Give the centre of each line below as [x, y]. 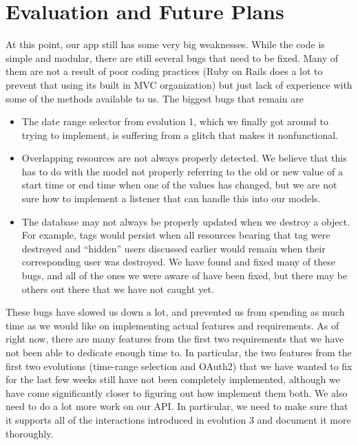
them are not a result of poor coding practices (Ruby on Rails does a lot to [164, 71]
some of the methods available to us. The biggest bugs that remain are [155, 98]
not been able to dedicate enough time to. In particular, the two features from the [179, 352]
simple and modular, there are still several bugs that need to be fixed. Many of [172, 57]
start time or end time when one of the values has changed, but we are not [179, 185]
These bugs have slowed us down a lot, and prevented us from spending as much [175, 312]
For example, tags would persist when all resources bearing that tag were [176, 235]
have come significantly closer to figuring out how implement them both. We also [177, 392]
